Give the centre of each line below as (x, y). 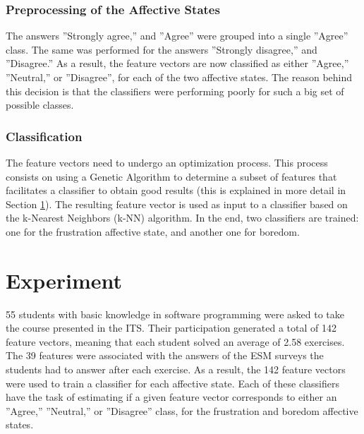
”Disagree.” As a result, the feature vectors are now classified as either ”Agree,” (177, 63)
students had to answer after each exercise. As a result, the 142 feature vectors (176, 369)
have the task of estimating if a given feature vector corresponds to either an (171, 397)
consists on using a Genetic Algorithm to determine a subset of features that (171, 176)
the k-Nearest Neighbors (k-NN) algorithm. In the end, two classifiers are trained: (182, 218)
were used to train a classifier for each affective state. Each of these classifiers (173, 383)
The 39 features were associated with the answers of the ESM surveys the (165, 355)
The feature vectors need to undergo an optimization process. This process (167, 162)
